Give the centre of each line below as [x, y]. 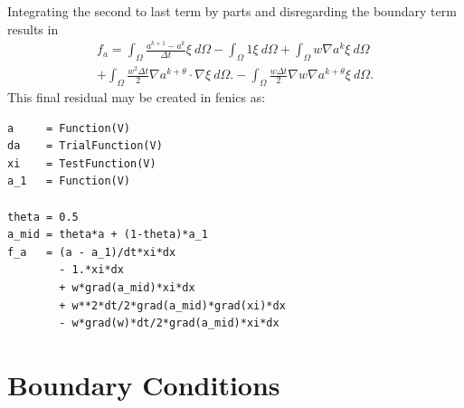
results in [33, 28]
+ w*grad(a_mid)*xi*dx [127, 287]
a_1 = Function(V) [69, 181]
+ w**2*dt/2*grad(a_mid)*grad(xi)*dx [172, 305]
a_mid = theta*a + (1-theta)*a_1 [108, 235]
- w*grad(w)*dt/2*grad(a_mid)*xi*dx [169, 323]
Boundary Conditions [144, 384]
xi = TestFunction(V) [82, 163]
